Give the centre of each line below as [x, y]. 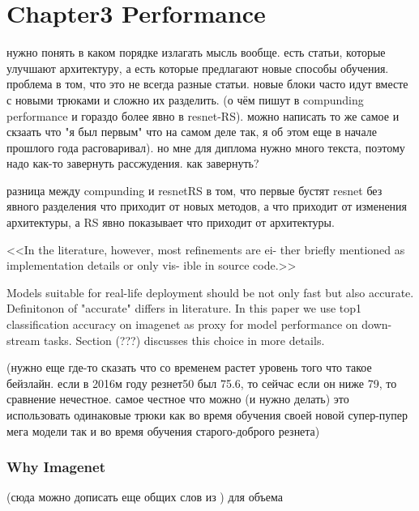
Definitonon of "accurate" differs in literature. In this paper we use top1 [184, 308]
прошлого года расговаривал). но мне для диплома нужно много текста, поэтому [206, 147]
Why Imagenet [56, 467]
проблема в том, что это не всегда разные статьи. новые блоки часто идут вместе [207, 84]
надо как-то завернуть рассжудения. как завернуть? [133, 163]
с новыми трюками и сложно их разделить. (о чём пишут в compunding [185, 99]
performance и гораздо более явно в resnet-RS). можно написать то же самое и [203, 115]
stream [24, 340]
